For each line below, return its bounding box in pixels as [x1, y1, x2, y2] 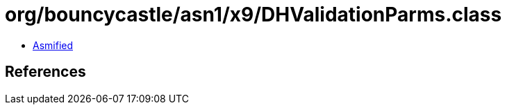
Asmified [33, 39, 74, 51]
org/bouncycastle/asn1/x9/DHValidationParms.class [5, 3, 502, 26]
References [5, 63, 86, 81]
